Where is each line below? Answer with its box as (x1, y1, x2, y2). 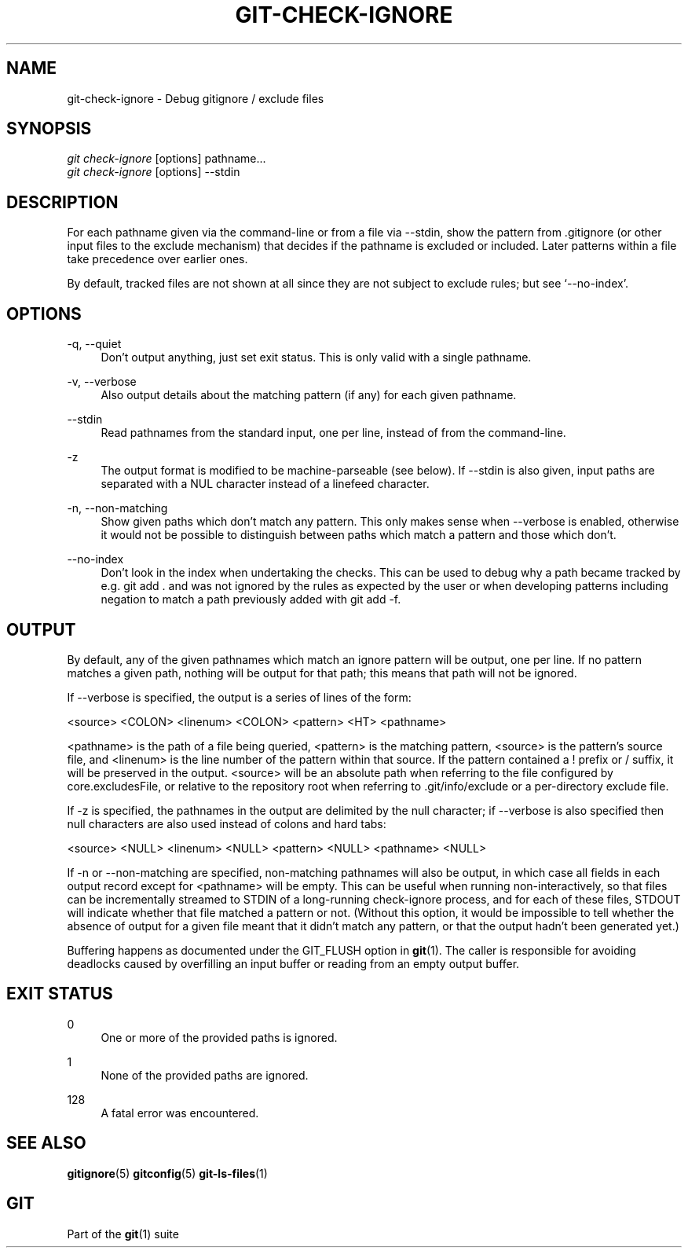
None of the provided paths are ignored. (101, 1068, 309, 1082)
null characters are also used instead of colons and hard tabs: (67, 816, 386, 830)
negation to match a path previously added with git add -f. (101, 592, 401, 607)
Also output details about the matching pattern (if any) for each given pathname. (101, 388, 517, 402)
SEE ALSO (6, 1133, 86, 1153)
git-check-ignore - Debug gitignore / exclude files (67, 91, 324, 105)
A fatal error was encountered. (101, 1105, 259, 1120)
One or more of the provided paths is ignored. (101, 1030, 338, 1044)
